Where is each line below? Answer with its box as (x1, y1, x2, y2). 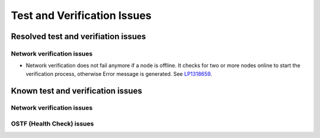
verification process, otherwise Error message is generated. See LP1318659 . (25, 70, 213, 77)
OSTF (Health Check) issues (11, 120, 94, 128)
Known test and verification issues (11, 86, 142, 96)
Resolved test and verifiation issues (11, 31, 146, 41)
